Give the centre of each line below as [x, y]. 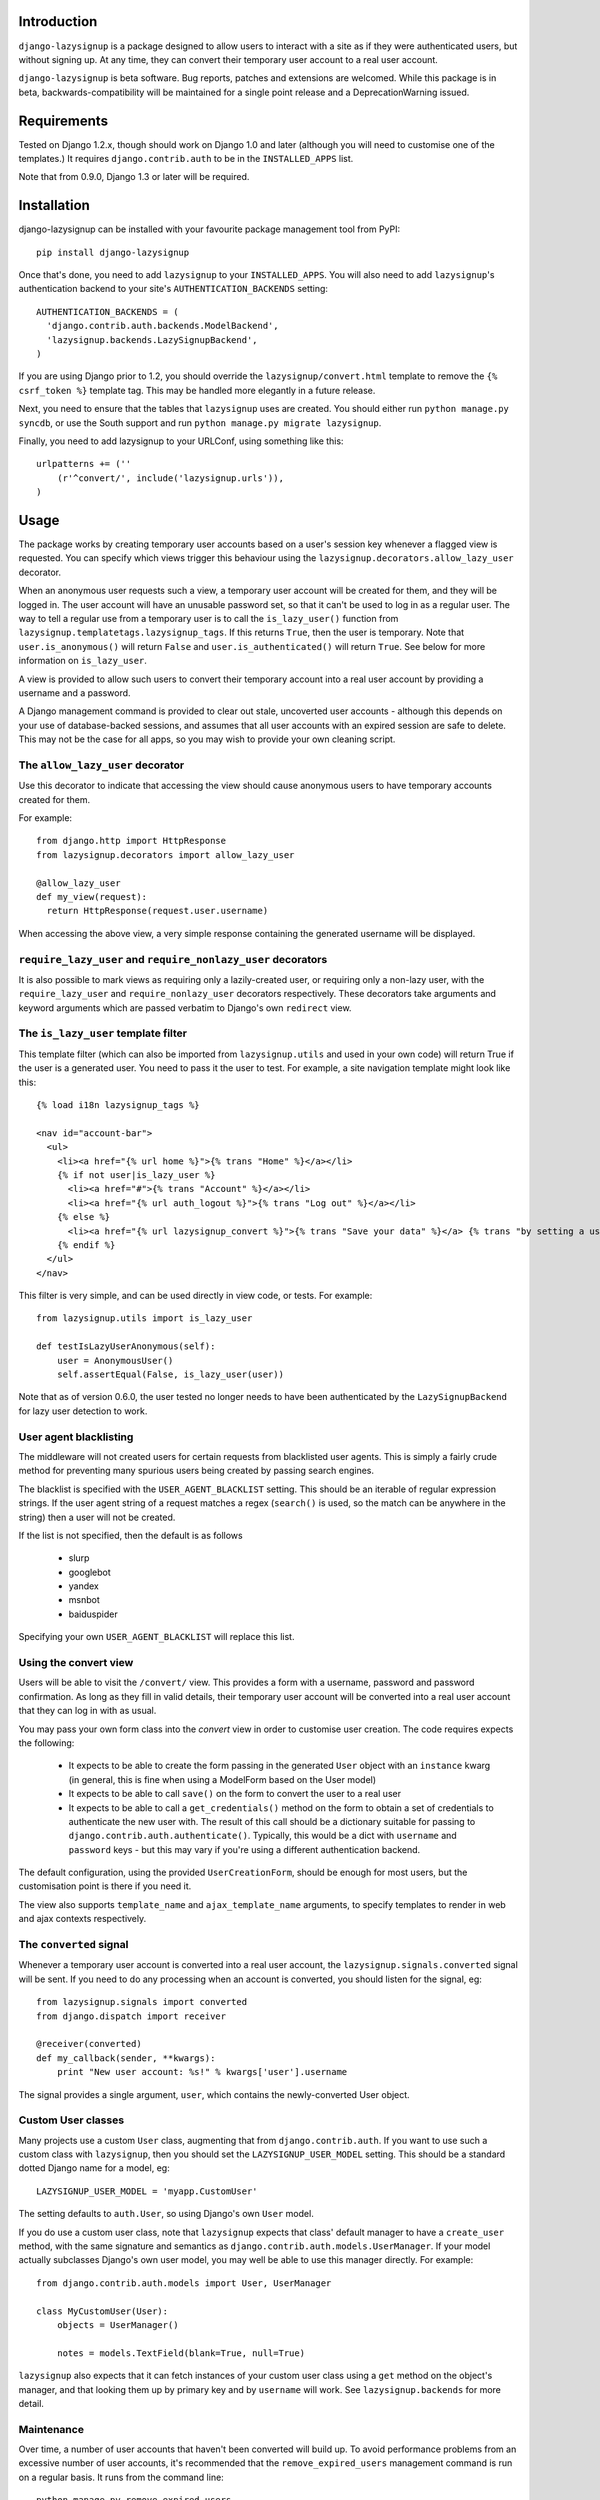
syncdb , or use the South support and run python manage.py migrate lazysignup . [200, 422]
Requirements [63, 120]
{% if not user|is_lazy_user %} [136, 1174]
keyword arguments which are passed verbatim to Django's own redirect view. [185, 1007]
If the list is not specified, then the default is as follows [131, 1535]
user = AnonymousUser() [115, 1360]
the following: [46, 1742]
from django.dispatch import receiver [131, 2016]
